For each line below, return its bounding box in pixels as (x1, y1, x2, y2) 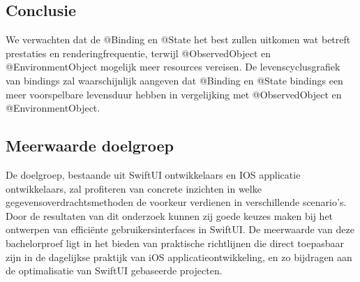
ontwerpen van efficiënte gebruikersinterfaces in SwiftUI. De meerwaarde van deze (6, 222, 354, 237)
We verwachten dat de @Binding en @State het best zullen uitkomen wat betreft (6, 32, 351, 47)
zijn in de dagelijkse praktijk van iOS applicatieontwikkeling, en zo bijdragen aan (6, 249, 352, 264)
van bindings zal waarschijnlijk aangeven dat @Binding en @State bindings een (6, 73, 343, 87)
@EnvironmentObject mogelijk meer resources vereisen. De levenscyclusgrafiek (6, 59, 340, 74)
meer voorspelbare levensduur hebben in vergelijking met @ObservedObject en (6, 87, 342, 101)
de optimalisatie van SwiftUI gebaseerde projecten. (6, 263, 223, 278)
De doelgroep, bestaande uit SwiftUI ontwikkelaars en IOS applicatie (6, 167, 301, 181)
